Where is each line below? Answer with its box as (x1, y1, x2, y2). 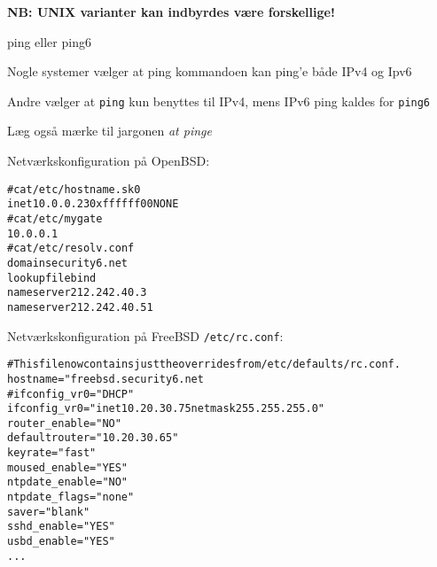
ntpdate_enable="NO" (7, 476, 129, 489)
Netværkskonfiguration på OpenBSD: (7, 151, 210, 170)
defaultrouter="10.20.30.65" (7, 431, 179, 445)
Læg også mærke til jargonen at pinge (7, 121, 212, 140)
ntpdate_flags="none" (7, 491, 135, 504)
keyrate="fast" (7, 447, 97, 460)
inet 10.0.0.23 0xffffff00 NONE (7, 198, 179, 211)
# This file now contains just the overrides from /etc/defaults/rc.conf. (7, 358, 401, 371)
